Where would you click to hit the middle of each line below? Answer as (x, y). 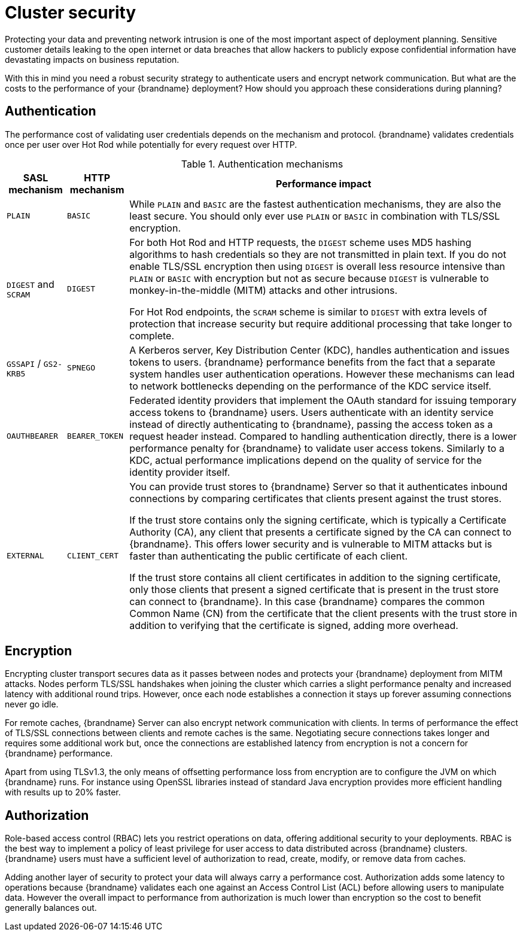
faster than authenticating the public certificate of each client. (269, 556)
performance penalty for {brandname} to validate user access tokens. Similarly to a (317, 448)
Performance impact (323, 183)
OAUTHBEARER (33, 436)
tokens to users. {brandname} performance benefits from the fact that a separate (312, 362)
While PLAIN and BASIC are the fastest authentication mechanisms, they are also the (315, 204)
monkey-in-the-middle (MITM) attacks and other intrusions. (264, 290)
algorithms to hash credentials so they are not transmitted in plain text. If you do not (318, 254)
